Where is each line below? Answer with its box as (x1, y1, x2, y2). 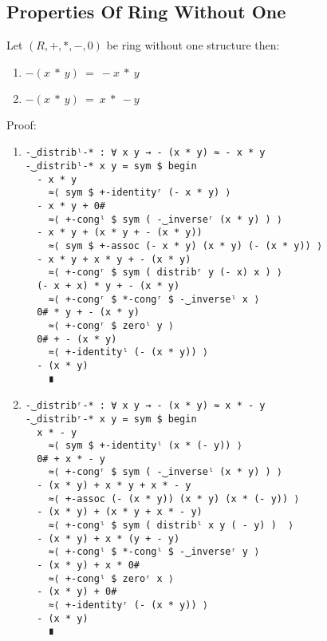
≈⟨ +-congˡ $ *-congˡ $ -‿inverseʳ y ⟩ (48, 546, 260, 558)
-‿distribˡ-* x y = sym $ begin (25, 160, 197, 172)
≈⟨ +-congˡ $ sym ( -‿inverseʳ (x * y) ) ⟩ (48, 213, 282, 225)
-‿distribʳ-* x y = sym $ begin (25, 413, 197, 425)
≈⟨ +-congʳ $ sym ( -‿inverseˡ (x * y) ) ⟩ (48, 466, 282, 478)
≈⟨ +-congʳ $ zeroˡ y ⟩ (48, 319, 174, 331)
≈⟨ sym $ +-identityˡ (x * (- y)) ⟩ (48, 440, 242, 452)
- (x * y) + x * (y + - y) (37, 532, 180, 544)
